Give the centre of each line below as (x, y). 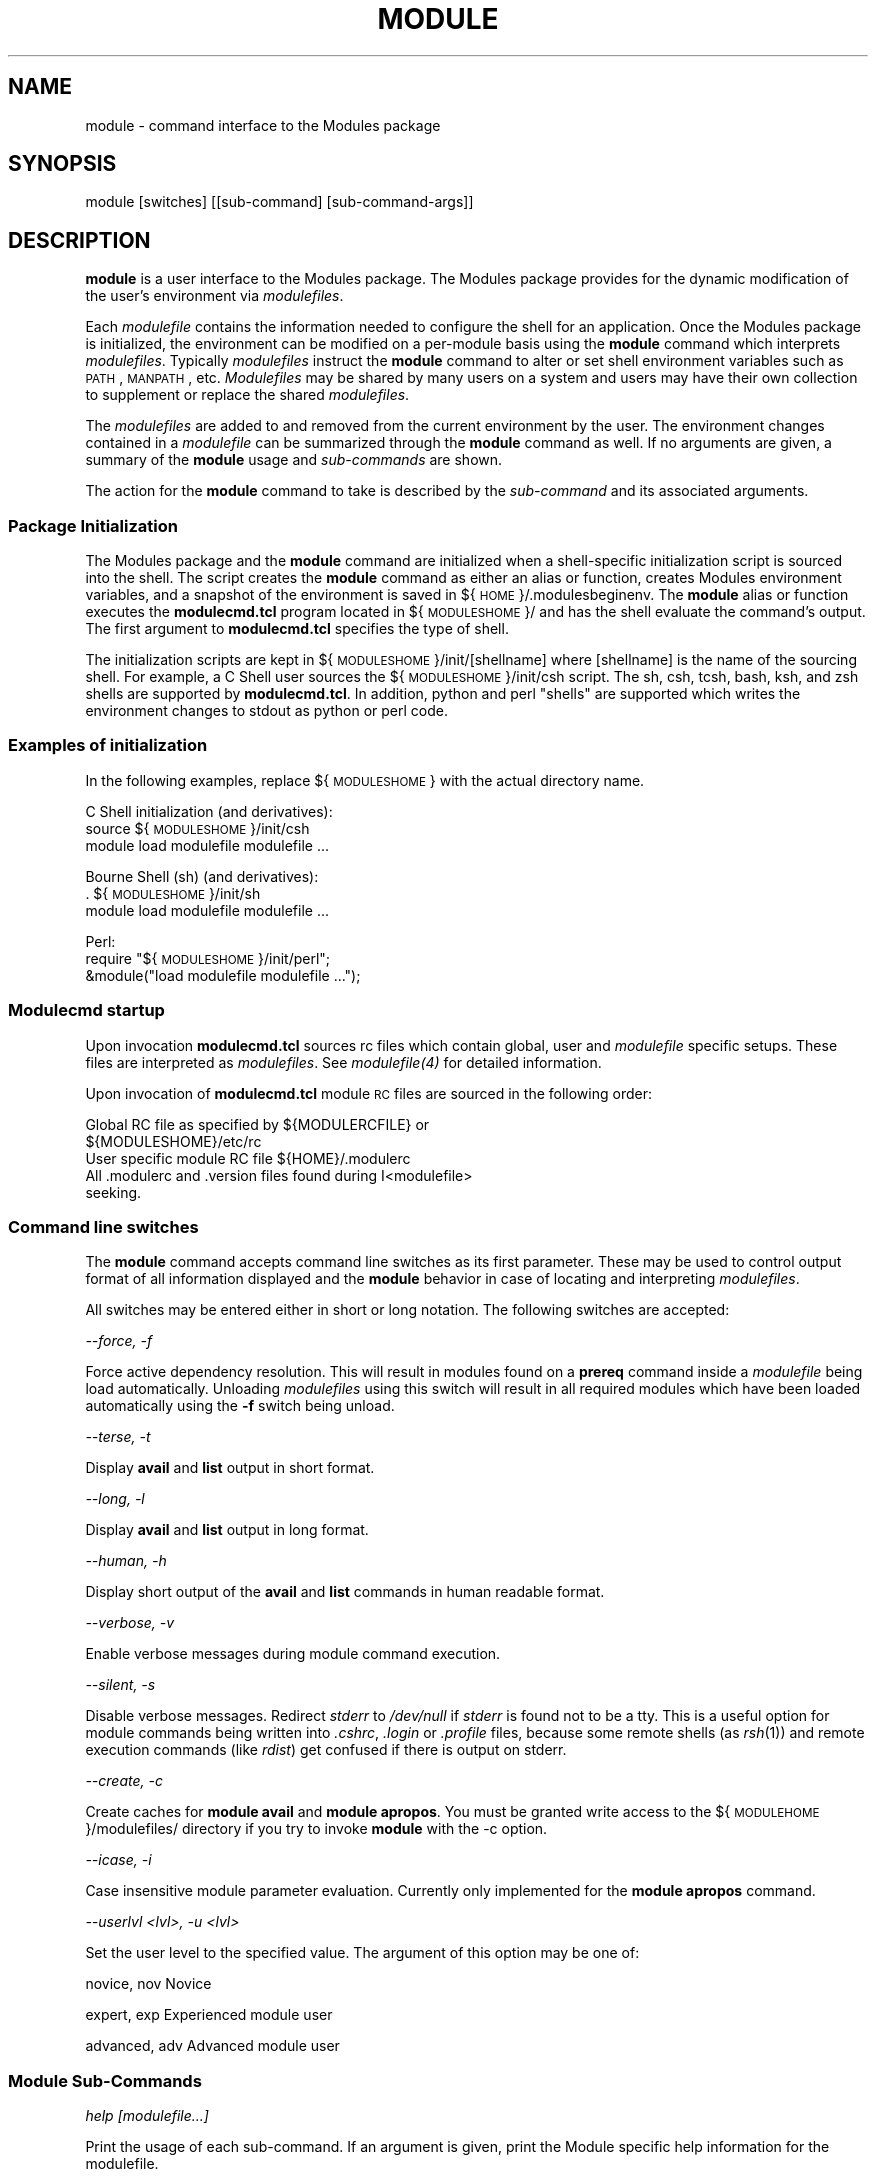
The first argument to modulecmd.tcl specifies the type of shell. (297, 629)
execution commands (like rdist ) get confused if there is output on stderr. (326, 1750)
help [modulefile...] (147, 2116)
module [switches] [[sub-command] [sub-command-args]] (279, 202)
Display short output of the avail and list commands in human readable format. (345, 1592)
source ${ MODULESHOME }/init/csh (197, 828)
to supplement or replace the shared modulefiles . (247, 395)
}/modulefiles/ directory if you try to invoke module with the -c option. (316, 1829)
